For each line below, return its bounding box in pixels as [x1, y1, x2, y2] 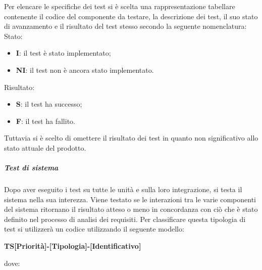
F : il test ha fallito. [16, 115, 75, 126]
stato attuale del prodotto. [4, 142, 86, 153]
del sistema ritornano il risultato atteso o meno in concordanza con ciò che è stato [4, 204, 258, 214]
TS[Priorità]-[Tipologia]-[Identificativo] [4, 241, 141, 251]
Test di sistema [4, 162, 59, 173]
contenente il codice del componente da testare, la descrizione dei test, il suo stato [4, 11, 258, 21]
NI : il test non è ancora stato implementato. [16, 64, 154, 75]
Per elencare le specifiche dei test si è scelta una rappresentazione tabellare [4, 1, 235, 11]
